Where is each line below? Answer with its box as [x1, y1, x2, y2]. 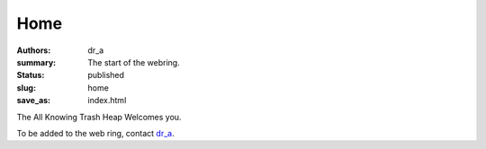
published [87, 70, 125, 81]
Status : [16, 70, 45, 81]
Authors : [16, 45, 51, 56]
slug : [16, 82, 36, 93]
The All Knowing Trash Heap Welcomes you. [16, 111, 182, 122]
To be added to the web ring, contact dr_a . [16, 127, 175, 138]
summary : [16, 57, 57, 67]
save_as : [16, 95, 51, 106]
